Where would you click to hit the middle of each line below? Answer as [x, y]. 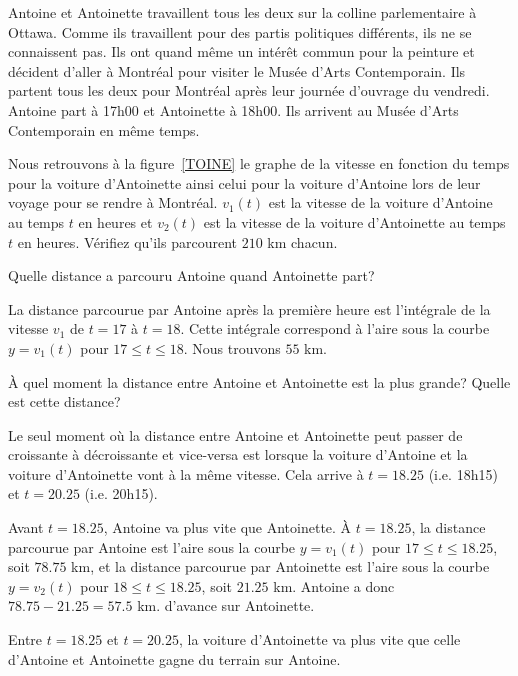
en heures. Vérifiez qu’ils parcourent [127, 241]
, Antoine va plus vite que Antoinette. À [227, 527]
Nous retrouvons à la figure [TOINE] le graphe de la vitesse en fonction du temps [259, 163]
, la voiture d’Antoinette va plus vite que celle [320, 639]
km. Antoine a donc [334, 585]
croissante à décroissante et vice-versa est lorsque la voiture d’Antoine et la [238, 454]
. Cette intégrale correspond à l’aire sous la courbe [335, 328]
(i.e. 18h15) [463, 473]
